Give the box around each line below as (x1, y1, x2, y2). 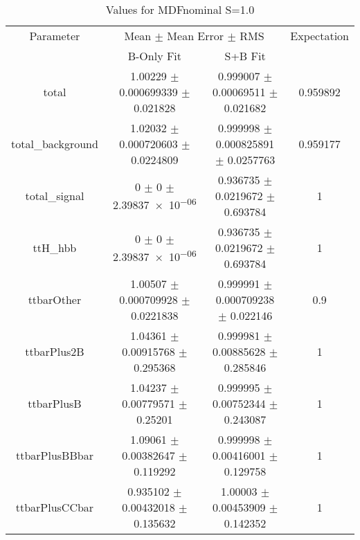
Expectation (290, 28, 349, 44)
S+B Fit (224, 48, 266, 64)
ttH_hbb (33, 240, 77, 255)
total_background (11, 136, 98, 152)
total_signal (25, 188, 84, 204)
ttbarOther (28, 291, 82, 307)
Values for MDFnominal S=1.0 (105, 1, 255, 17)
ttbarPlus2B (25, 343, 84, 359)
